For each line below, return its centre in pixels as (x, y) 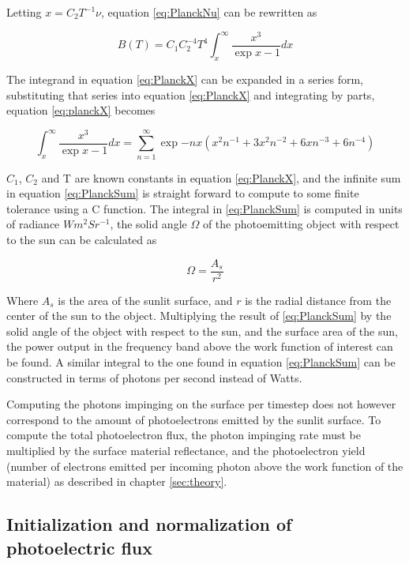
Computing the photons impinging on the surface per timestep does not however (201, 404)
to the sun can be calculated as (82, 239)
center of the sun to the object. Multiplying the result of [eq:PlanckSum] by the (199, 316)
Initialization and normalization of (149, 524)
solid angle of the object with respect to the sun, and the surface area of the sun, (202, 331)
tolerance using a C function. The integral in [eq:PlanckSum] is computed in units (204, 208)
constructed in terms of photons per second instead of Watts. (154, 377)
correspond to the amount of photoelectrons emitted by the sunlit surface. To (194, 419)
